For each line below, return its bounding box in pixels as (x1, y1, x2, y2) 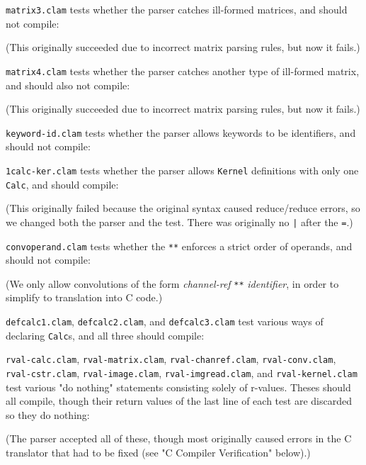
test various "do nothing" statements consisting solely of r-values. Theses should (6, 379, 351, 394)
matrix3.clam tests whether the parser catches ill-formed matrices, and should (6, 2, 348, 16)
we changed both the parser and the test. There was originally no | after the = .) (6, 214, 353, 229)
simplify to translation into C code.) (6, 290, 163, 305)
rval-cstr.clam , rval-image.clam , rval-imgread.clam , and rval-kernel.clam (6, 365, 358, 380)
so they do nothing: (6, 407, 90, 422)
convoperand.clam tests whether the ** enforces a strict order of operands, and (6, 238, 353, 253)
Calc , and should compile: (6, 177, 119, 191)
